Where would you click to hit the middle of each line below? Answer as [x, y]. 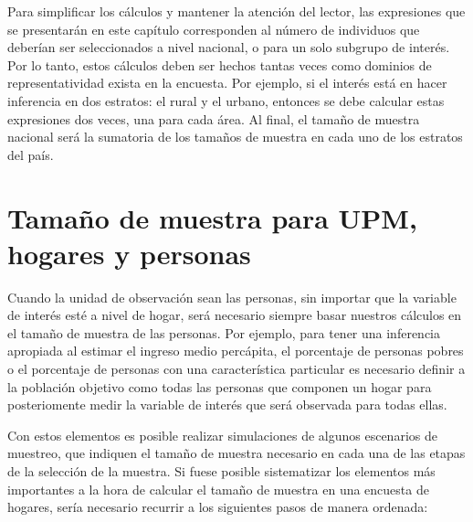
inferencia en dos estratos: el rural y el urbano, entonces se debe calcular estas [226, 100]
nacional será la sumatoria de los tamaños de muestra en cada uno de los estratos [235, 137]
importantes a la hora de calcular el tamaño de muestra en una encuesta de [218, 489]
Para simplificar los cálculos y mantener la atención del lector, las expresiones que [236, 11]
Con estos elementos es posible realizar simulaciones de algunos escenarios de [222, 435]
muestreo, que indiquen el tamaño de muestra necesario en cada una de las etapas [236, 453]
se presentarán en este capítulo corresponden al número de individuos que [214, 29]
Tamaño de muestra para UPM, [212, 217]
